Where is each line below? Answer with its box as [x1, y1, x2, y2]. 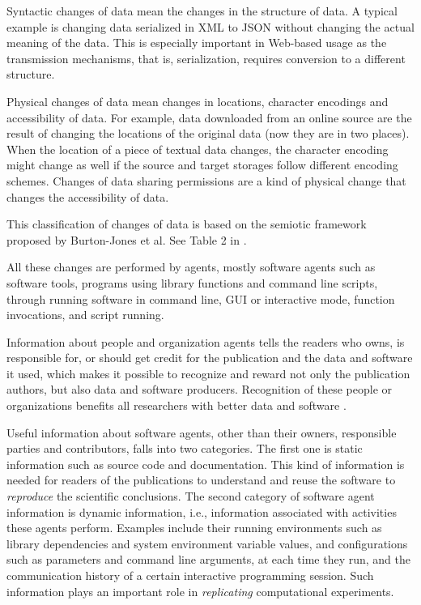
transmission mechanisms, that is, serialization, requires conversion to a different [6, 49, 406, 66]
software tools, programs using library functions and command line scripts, [6, 274, 378, 291]
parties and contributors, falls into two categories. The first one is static [6, 440, 363, 457]
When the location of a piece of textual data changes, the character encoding [6, 140, 389, 157]
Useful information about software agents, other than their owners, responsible [6, 424, 397, 441]
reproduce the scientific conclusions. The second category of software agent [6, 488, 375, 505]
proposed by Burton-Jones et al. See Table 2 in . [6, 231, 247, 248]
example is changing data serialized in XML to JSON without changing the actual [6, 18, 415, 35]
